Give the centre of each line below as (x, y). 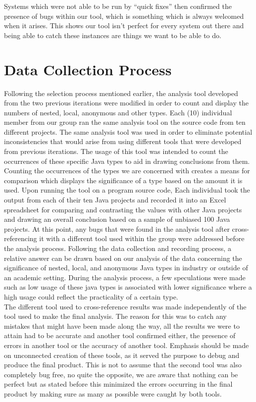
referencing (21, 238)
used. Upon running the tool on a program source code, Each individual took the (127, 190)
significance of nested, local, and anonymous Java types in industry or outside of (126, 268)
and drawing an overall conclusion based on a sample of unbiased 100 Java (117, 219)
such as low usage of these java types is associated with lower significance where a (128, 287)
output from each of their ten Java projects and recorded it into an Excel (115, 200)
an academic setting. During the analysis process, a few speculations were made (125, 277)
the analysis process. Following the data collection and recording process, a (118, 248)
